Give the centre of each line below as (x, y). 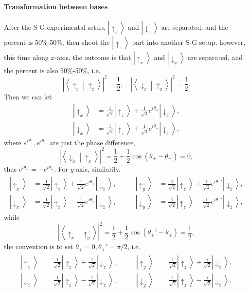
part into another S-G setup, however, (189, 42)
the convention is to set (39, 246)
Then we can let (28, 96)
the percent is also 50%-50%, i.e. (52, 70)
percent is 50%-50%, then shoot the (57, 42)
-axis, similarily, (97, 168)
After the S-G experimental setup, (55, 27)
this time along (26, 57)
